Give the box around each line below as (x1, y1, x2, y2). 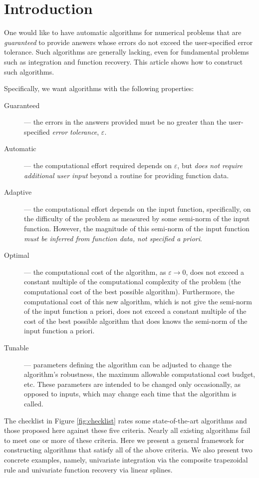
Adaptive (4, 187, 32, 197)
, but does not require (177, 160, 243, 171)
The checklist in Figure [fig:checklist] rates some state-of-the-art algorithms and (4, 415, 247, 425)
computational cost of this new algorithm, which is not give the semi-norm (24, 296, 252, 306)
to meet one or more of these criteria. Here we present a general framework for (4, 434, 245, 445)
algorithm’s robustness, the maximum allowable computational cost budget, (24, 369, 256, 379)
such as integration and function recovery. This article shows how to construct (4, 56, 243, 67)
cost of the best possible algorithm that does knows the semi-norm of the (24, 315, 248, 326)
